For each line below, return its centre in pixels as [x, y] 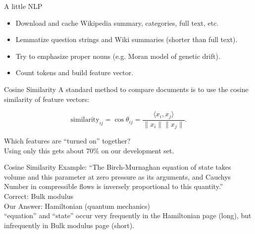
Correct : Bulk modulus [39, 196]
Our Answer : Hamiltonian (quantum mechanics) [77, 206]
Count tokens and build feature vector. [75, 72]
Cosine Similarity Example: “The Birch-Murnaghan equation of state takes [118, 167]
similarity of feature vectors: [47, 99]
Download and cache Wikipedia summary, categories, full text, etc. [117, 23]
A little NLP [23, 6]
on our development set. [138, 150]
